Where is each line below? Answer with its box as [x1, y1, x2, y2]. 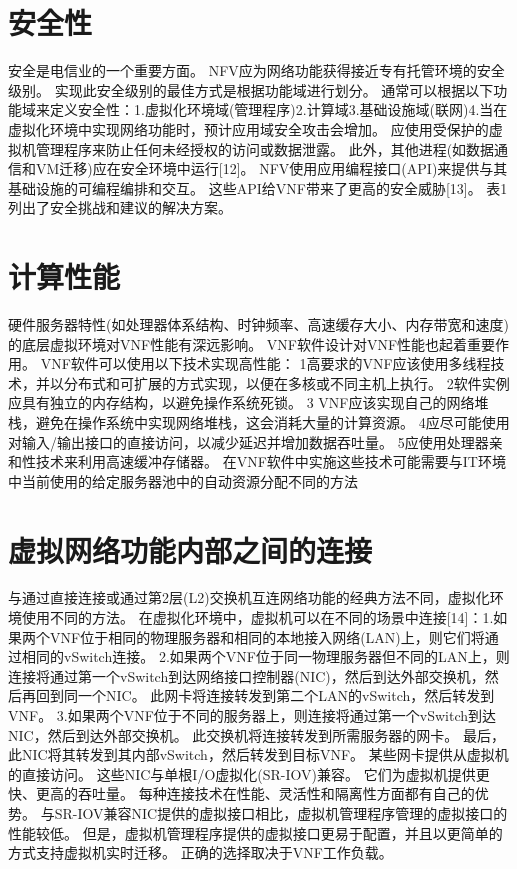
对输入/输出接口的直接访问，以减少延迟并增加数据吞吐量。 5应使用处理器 [8, 431, 489, 452]
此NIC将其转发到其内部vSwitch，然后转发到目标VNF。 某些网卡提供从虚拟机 [8, 744, 509, 765]
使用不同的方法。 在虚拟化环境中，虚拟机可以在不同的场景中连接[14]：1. [21, 607, 494, 628]
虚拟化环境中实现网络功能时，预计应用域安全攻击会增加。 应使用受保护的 [8, 118, 489, 139]
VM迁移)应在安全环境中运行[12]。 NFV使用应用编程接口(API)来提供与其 [35, 158, 508, 179]
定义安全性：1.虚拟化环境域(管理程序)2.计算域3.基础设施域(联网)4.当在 [49, 99, 508, 120]
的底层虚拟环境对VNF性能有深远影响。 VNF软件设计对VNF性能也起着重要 [8, 333, 496, 354]
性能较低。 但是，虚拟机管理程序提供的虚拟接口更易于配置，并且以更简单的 [8, 822, 503, 843]
